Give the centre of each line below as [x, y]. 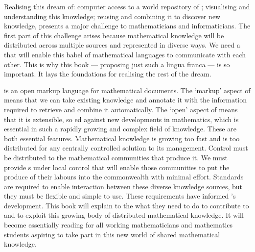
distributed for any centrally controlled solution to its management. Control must [126, 148]
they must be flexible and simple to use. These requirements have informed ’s [120, 196]
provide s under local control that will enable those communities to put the [117, 167]
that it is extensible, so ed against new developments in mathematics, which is [121, 119]
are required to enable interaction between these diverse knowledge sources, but [123, 186]
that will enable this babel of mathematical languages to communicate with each [125, 54]
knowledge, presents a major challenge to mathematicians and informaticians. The [127, 26]
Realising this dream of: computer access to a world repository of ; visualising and [127, 6]
